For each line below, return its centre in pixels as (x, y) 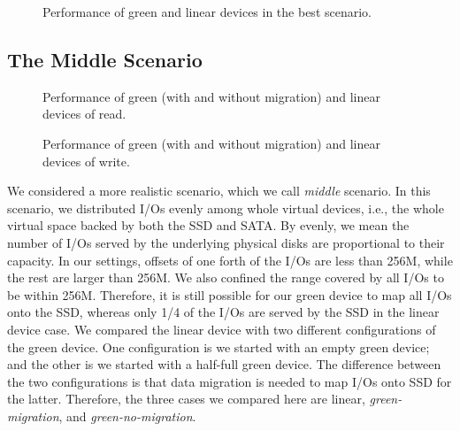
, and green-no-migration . (127, 416)
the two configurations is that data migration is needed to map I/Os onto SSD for (230, 381)
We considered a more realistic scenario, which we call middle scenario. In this (219, 191)
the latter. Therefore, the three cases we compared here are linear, (186, 399)
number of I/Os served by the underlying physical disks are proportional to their (226, 242)
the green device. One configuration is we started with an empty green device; (218, 346)
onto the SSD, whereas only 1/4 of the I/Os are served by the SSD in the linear (223, 312)
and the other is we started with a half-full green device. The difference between (224, 364)
